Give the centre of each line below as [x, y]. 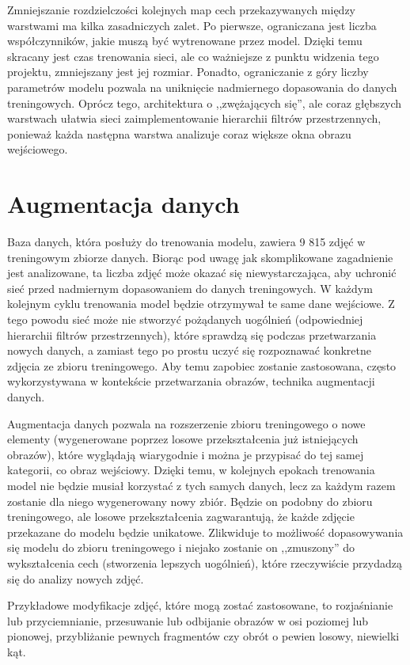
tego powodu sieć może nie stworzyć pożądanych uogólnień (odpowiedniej [185, 319]
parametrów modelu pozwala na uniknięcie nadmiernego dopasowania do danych [202, 87]
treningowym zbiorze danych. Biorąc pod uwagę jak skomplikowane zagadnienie [200, 257]
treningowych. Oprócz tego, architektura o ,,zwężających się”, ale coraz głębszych [205, 103]
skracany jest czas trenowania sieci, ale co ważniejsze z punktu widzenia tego [193, 56]
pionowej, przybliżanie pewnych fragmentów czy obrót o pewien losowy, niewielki [203, 636]
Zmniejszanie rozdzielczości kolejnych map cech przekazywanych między [181, 9]
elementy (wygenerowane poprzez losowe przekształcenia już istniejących [183, 439]
